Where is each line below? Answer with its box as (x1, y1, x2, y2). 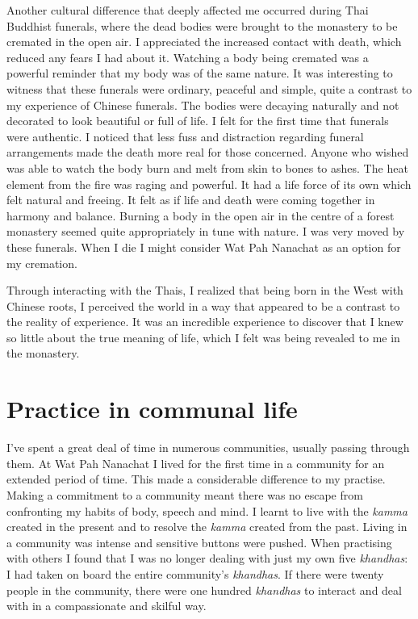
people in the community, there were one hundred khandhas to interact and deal (6, 581, 402, 598)
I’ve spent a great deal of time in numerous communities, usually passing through (6, 439, 410, 456)
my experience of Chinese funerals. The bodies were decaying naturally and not (6, 96, 399, 113)
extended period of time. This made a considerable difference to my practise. (6, 471, 386, 487)
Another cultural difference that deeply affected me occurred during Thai (6, 2, 369, 18)
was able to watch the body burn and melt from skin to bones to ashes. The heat (6, 159, 408, 176)
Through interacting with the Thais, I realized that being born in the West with (6, 282, 403, 299)
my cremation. (6, 254, 77, 271)
